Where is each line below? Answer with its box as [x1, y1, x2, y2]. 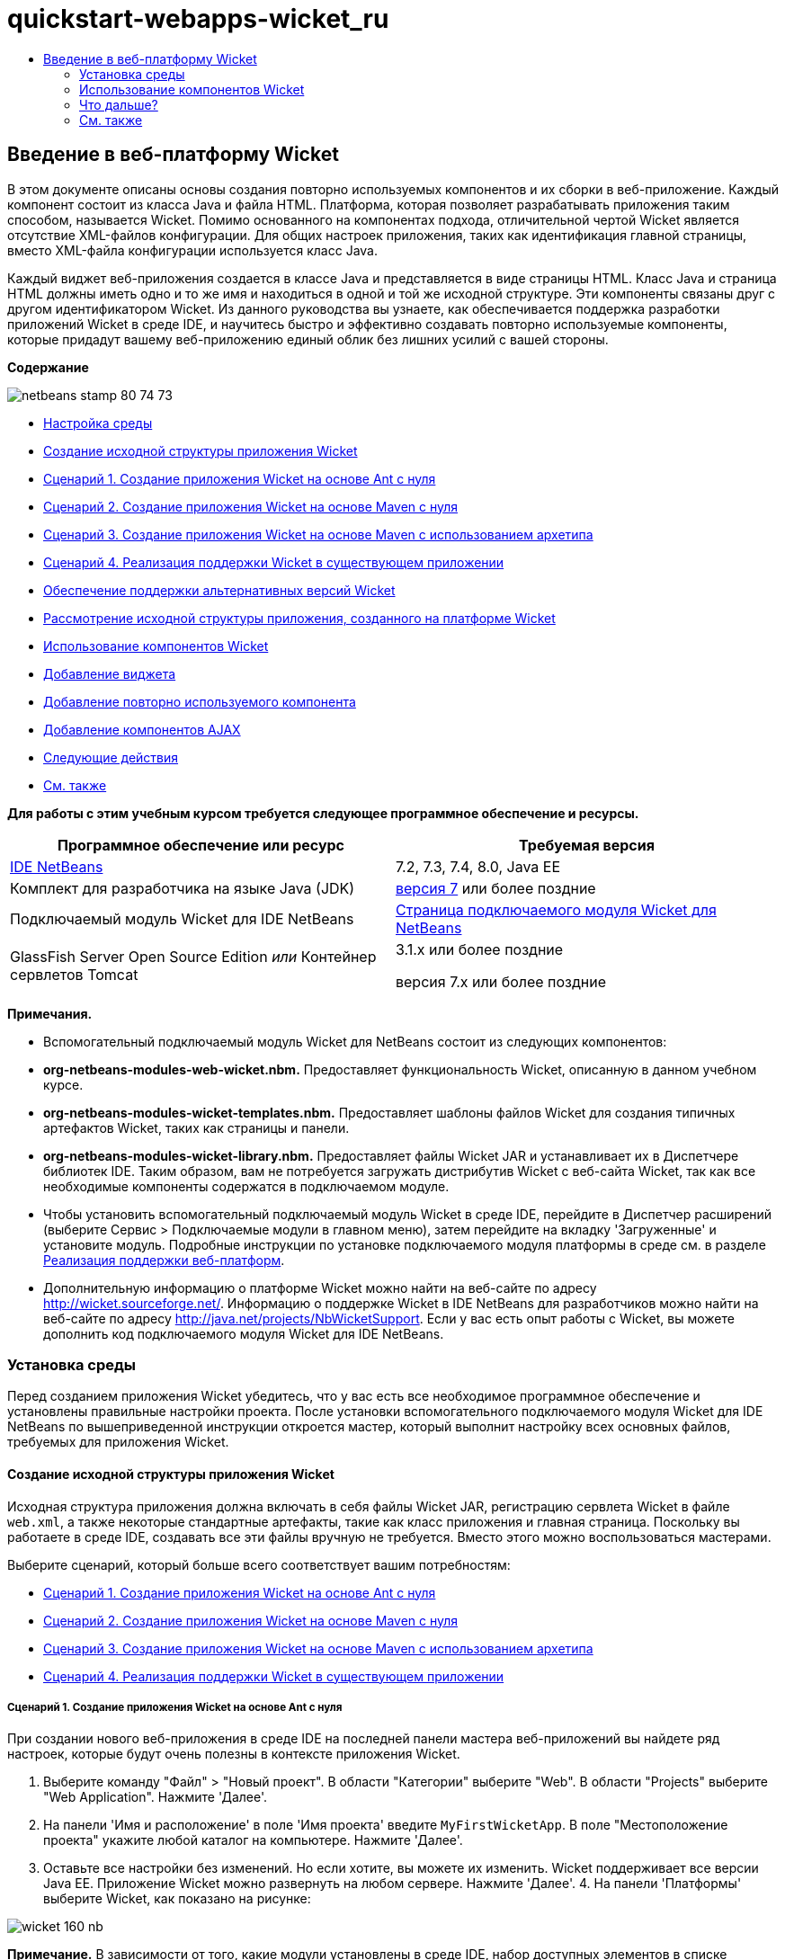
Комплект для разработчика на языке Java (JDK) [10, 878, 355, 897]
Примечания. [7, 1005, 93, 1021]
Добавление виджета [43, 665, 176, 682]
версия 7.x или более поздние [396, 972, 607, 991]
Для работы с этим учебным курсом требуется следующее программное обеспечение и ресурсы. [7, 805, 639, 821]
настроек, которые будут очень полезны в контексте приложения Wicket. [7, 1746, 460, 1762]
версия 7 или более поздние [396, 878, 596, 897]
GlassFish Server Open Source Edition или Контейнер [10, 947, 377, 966]
